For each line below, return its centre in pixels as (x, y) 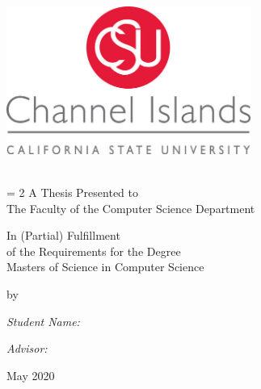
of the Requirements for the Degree (94, 251)
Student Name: (43, 321)
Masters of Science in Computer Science (105, 267)
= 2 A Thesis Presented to (72, 192)
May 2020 (31, 375)
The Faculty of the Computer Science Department (131, 208)
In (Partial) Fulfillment (63, 235)
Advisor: (27, 348)
